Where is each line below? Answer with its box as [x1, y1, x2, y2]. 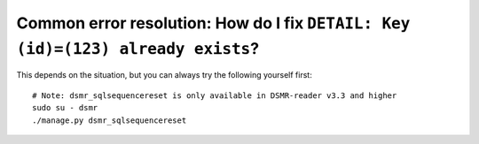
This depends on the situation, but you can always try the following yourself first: [16, 70, 312, 80]
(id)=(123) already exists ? [16, 38, 260, 58]
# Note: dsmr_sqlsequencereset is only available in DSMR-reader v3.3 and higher [32, 90, 397, 101]
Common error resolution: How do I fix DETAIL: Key [16, 13, 411, 33]
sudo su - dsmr [32, 102, 98, 113]
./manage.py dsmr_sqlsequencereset [32, 115, 187, 125]
